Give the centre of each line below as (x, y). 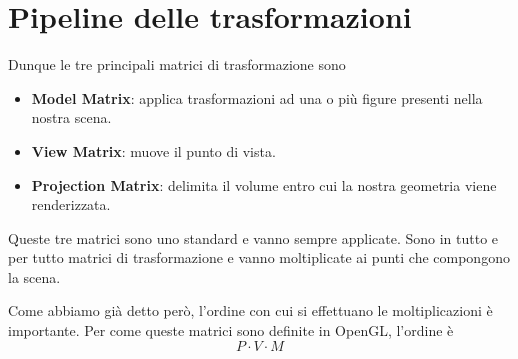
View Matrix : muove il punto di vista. (153, 150)
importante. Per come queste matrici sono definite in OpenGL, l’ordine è (231, 330)
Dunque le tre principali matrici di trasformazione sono (177, 64)
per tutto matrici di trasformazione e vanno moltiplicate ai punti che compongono (259, 257)
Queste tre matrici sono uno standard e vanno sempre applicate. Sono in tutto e (253, 237)
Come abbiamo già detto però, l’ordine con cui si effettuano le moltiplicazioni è (250, 310)
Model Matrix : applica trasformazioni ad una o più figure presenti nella (257, 97)
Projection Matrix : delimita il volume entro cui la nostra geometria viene (264, 184)
